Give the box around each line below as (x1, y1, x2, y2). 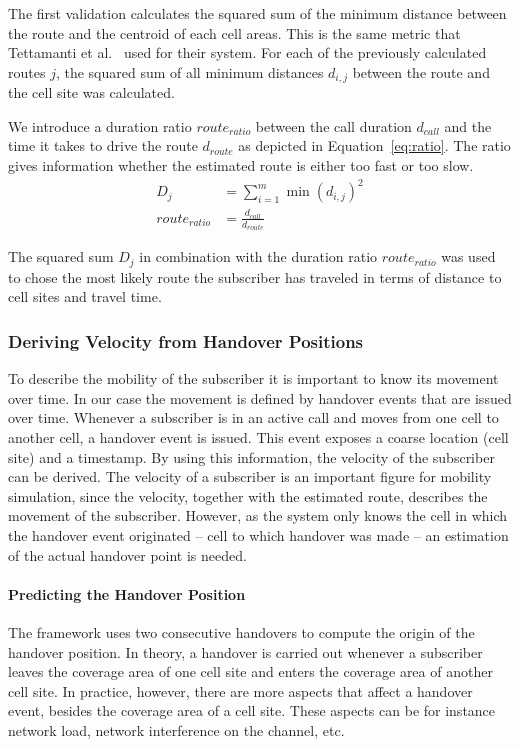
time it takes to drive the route (8, 135, 198, 156)
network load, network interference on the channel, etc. (8, 719, 345, 740)
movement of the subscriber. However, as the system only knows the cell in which (8, 505, 508, 526)
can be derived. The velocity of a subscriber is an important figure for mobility (8, 466, 492, 487)
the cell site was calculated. (8, 82, 175, 103)
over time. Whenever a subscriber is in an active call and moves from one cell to (8, 407, 499, 428)
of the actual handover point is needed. (8, 544, 247, 565)
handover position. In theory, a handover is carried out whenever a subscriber (8, 641, 483, 662)
